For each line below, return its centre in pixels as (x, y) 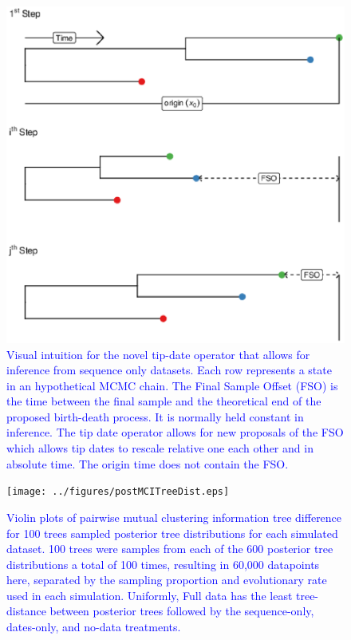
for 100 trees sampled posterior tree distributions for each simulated (172, 533)
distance (26, 611)
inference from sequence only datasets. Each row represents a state (169, 370)
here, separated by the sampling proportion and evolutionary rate (167, 580)
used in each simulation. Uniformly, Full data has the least (150, 595)
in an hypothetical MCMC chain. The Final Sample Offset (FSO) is (172, 385)
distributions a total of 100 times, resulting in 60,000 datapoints (163, 564)
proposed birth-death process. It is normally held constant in (155, 416)
